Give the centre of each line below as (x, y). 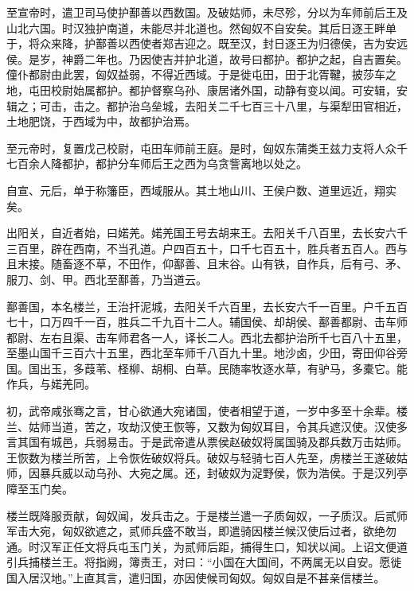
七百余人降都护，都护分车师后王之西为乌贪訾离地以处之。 (157, 163)
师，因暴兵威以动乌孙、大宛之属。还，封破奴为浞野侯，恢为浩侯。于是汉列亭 (207, 473)
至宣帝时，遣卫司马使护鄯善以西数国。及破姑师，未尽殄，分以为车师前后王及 (207, 12)
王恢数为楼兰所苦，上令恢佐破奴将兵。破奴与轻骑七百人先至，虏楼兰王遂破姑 (207, 457)
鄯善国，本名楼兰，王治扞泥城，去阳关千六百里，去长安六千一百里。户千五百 (207, 306)
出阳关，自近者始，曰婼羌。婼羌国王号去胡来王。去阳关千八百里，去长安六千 (207, 233)
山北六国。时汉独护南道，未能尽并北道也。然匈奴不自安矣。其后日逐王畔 (196, 27)
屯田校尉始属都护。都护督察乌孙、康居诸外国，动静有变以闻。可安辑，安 (218, 89)
